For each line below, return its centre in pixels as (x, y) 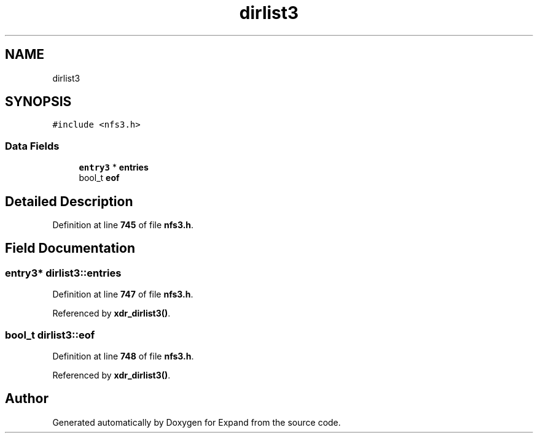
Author (27, 399)
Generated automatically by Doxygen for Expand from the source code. (197, 422)
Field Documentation (70, 248)
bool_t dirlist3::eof (50, 335)
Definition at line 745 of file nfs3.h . (123, 225)
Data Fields (32, 146)
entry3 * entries (114, 167)
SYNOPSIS (38, 102)
